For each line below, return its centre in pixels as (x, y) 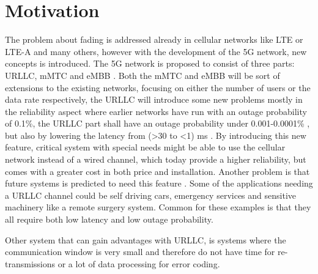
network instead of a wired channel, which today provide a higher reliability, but (156, 159)
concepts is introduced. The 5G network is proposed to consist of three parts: (150, 63)
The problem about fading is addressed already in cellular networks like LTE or (154, 39)
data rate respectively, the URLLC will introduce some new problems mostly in (154, 99)
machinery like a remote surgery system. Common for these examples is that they (158, 207)
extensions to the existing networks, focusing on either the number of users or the (158, 87)
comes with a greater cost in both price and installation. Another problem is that (157, 171)
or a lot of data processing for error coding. (139, 263)
